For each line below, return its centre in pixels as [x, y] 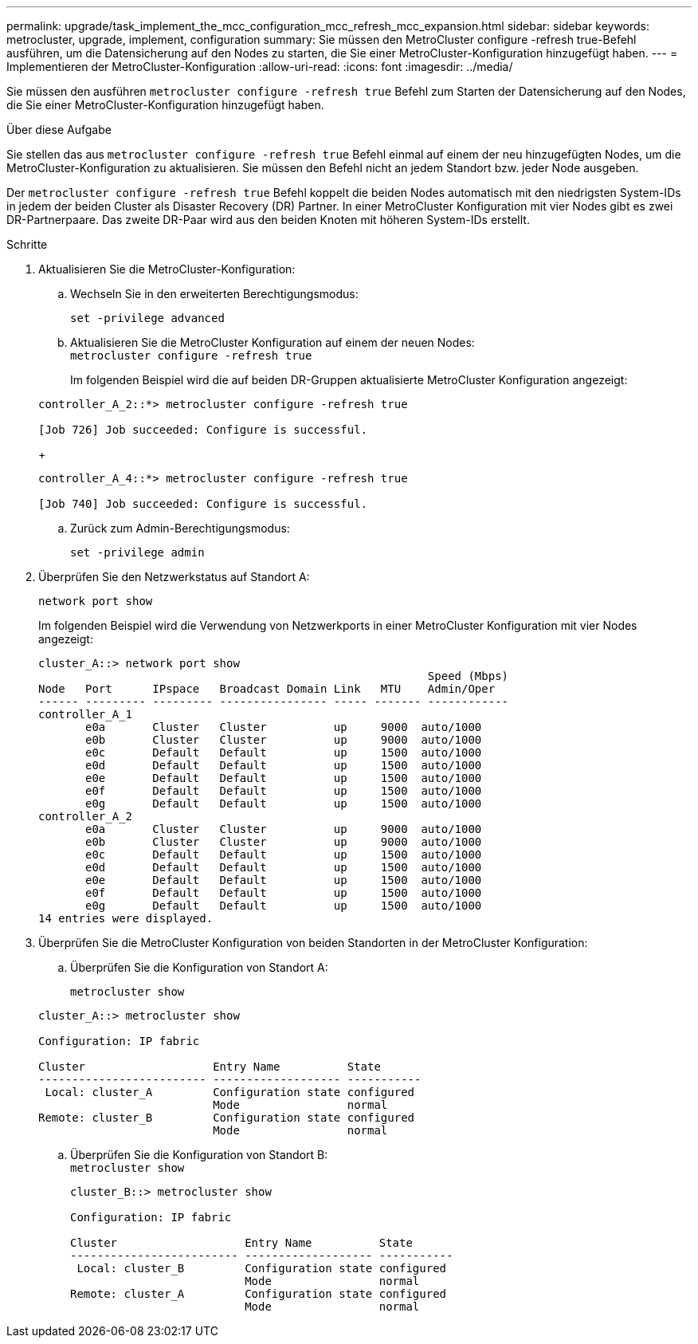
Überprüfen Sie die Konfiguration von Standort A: [199, 967]
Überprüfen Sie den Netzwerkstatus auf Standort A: [174, 577]
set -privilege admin [137, 552]
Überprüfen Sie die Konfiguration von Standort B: [199, 1155]
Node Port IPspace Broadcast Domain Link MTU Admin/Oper [267, 689]
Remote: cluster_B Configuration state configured [227, 1118]
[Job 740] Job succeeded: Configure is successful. [203, 504]
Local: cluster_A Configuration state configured [230, 1092]
